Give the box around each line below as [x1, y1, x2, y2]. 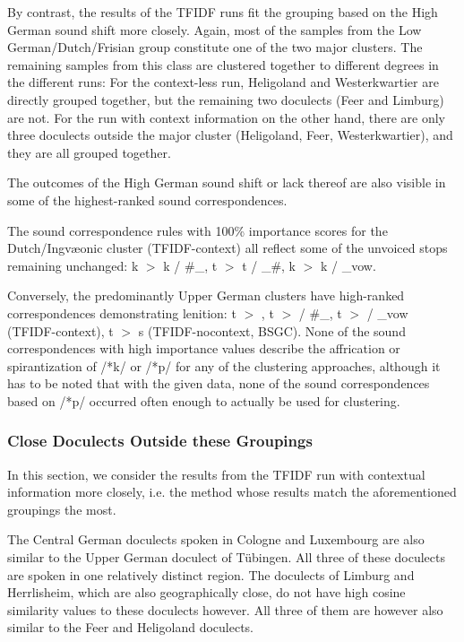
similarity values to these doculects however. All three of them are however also [7, 600, 443, 619]
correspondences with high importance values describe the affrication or [7, 339, 400, 358]
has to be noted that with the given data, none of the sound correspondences [7, 374, 430, 393]
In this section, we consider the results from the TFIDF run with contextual [7, 464, 425, 483]
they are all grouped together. [7, 143, 171, 161]
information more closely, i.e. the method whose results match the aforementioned [7, 482, 457, 501]
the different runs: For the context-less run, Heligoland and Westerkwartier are [7, 73, 439, 91]
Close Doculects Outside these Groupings [7, 429, 313, 452]
